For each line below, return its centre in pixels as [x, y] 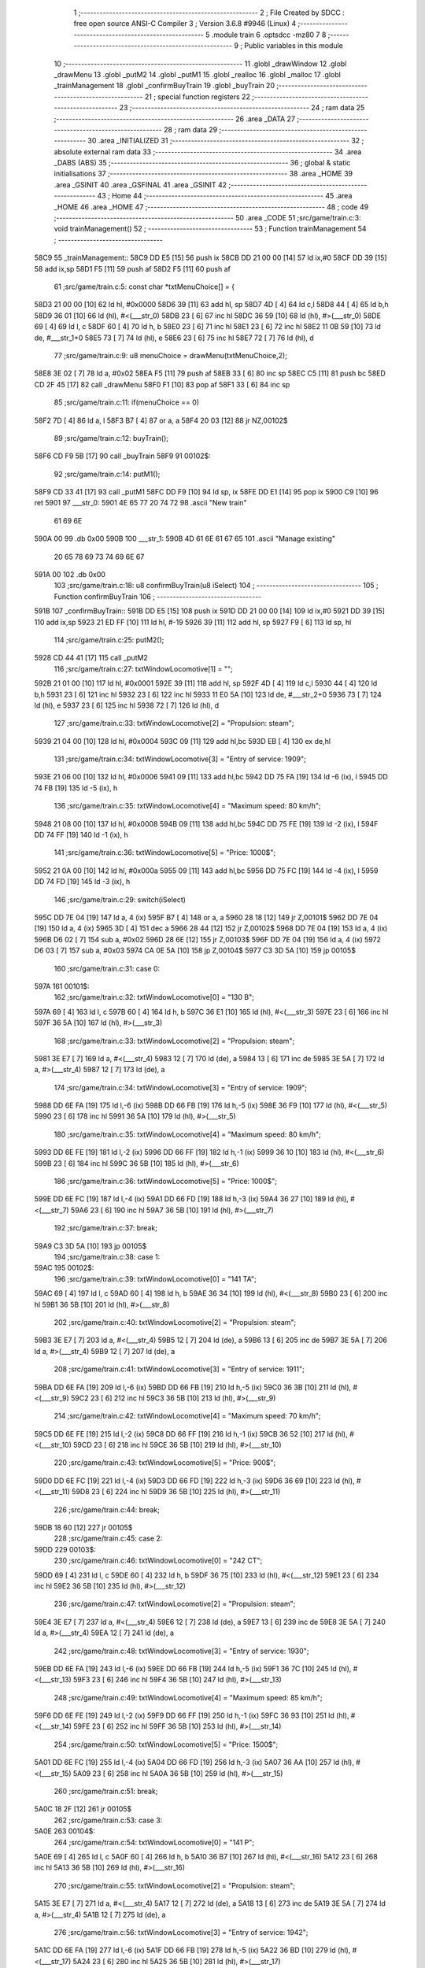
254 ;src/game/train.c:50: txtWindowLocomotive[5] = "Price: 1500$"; [166, 1744]
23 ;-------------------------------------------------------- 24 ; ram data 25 [242, 108]
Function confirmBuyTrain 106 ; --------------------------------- [158, 596]
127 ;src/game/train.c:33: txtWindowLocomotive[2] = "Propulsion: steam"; [174, 723]
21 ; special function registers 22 [198, 96]
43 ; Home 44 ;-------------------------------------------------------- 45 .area [225, 196]
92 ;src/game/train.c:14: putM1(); [107, 474]
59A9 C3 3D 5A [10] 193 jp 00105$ [91, 1246]
